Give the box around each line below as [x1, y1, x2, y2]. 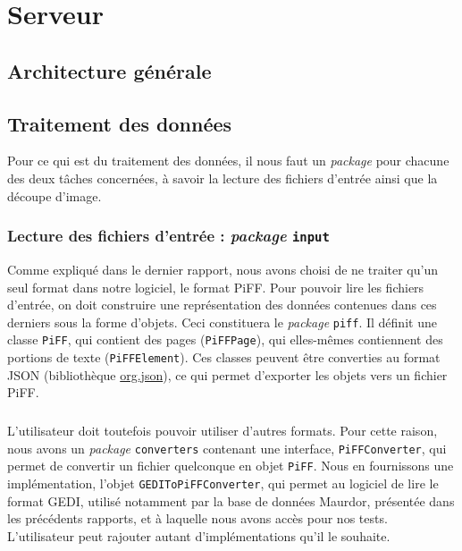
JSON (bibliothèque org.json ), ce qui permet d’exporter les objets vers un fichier [7, 365, 448, 384]
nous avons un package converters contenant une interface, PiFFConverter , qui [7, 438, 447, 457]
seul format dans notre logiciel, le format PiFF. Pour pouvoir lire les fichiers [7, 277, 424, 296]
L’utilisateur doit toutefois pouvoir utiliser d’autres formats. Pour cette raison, [7, 421, 438, 440]
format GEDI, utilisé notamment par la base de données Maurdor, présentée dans [7, 491, 455, 510]
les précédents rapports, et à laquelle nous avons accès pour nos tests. [7, 509, 388, 528]
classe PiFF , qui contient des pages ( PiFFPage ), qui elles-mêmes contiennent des [7, 330, 443, 349]
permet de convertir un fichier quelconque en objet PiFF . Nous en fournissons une [7, 456, 454, 475]
